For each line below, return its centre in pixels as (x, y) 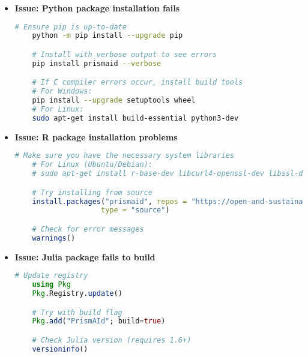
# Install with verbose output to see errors (125, 55)
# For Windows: (62, 91)
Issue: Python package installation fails (97, 8)
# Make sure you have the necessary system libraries (124, 156)
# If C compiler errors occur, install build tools (137, 82)
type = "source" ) (135, 210)
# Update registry (51, 276)
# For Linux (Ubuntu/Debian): (92, 165)
